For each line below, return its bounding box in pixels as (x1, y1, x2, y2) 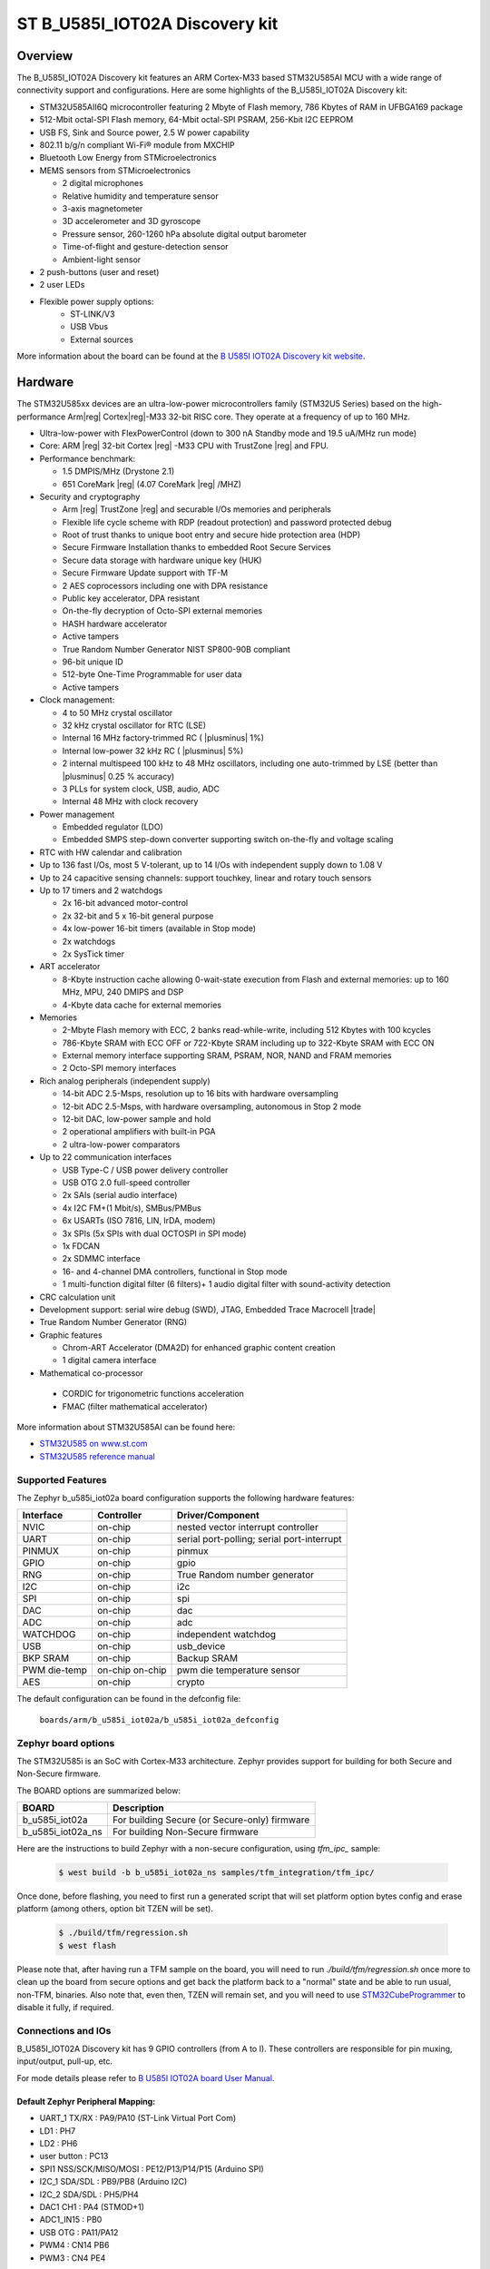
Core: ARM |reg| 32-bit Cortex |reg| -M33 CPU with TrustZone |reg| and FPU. (39, 440, 328, 451)
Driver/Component (177, 1509, 260, 1522)
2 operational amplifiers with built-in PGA (62, 1126, 216, 1137)
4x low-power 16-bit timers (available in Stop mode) (62, 923, 257, 934)
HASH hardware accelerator (62, 618, 168, 629)
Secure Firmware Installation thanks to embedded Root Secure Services (62, 542, 331, 553)
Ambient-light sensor (62, 254, 142, 265)
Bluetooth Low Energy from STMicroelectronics (39, 152, 217, 163)
